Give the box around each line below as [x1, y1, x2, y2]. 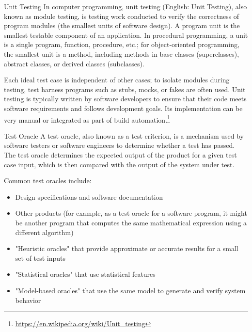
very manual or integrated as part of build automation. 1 [4, 113, 170, 125]
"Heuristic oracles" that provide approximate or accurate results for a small [15, 243, 238, 253]
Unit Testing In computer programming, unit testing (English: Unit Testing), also [4, 1, 247, 11]
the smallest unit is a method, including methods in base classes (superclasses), [4, 48, 239, 59]
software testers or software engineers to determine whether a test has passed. [4, 140, 235, 150]
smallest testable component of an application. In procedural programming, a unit [4, 30, 248, 40]
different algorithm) [15, 227, 74, 237]
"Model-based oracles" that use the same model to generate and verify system [15, 285, 246, 295]
